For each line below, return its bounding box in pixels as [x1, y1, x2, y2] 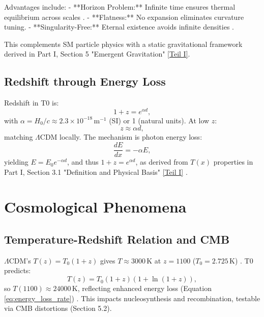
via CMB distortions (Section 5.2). [4, 303, 112, 313]
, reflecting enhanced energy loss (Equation [77, 283, 212, 294]
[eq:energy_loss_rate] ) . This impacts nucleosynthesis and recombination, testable [4, 293, 260, 303]
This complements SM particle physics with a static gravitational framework [4, 38, 243, 49]
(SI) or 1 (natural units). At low [109, 115, 210, 125]
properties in [213, 156, 253, 167]
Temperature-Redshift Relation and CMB [4, 231, 230, 247]
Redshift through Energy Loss [4, 73, 166, 89]
